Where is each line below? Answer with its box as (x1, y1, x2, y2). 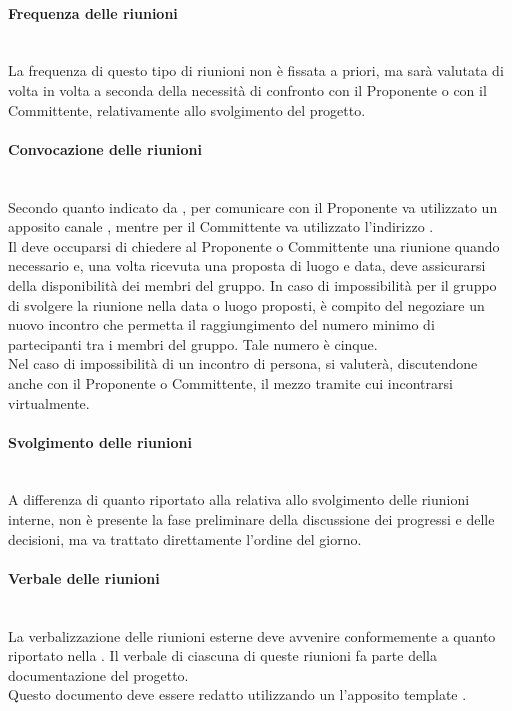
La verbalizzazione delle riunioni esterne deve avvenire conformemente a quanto (8, 625, 496, 646)
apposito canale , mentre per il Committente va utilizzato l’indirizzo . (8, 216, 434, 237)
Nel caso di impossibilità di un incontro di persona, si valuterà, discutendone (8, 353, 478, 374)
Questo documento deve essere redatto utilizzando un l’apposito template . (8, 684, 467, 705)
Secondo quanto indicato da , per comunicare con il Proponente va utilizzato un (8, 196, 498, 217)
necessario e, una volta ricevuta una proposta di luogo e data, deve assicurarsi (8, 255, 486, 276)
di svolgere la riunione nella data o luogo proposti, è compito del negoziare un (8, 294, 485, 315)
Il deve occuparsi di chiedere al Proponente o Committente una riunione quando (8, 235, 500, 256)
